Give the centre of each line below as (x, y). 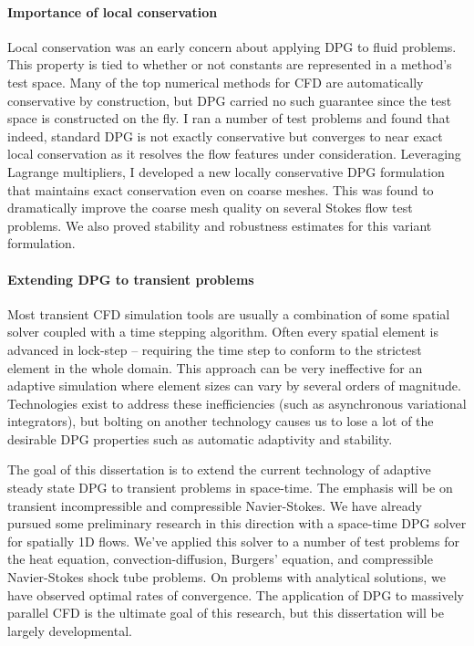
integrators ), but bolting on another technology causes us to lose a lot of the (221, 421)
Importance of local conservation (113, 11)
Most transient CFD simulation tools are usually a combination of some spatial (229, 313)
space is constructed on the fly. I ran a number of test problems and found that (229, 118)
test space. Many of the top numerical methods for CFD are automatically (216, 82)
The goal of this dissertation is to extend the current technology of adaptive (219, 469)
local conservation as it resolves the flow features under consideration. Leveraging (234, 154)
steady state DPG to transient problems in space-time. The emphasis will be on (230, 488)
